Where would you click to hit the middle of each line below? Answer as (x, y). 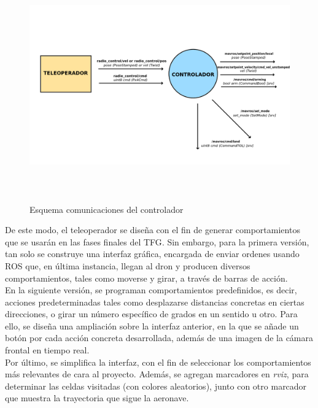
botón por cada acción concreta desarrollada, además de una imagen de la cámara (159, 338)
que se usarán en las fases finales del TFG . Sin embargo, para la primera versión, (157, 241)
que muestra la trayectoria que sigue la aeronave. (97, 398)
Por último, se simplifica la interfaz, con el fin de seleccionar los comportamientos (158, 362)
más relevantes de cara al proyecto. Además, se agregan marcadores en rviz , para (157, 374)
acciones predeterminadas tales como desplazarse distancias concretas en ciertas (155, 302)
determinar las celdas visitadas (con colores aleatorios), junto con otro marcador (156, 386)
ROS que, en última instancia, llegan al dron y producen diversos (128, 265)
